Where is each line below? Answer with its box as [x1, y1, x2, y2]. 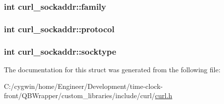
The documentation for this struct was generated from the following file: [4, 64, 221, 74]
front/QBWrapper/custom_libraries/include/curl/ [4, 90, 156, 101]
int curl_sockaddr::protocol [4, 22, 114, 35]
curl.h [155, 90, 173, 101]
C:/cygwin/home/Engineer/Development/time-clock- [4, 81, 163, 91]
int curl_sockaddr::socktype [4, 45, 116, 57]
